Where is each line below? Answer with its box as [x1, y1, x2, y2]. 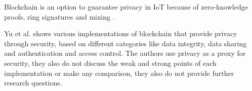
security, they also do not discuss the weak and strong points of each [4, 57, 217, 68]
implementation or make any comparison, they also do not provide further [4, 67, 234, 78]
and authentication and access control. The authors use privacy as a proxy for [4, 48, 246, 58]
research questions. [4, 77, 62, 88]
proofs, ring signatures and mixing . [4, 11, 115, 22]
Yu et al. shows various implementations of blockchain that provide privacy [4, 28, 237, 39]
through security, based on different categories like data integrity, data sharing [4, 38, 247, 48]
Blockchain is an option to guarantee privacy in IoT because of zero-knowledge [4, 2, 248, 12]
